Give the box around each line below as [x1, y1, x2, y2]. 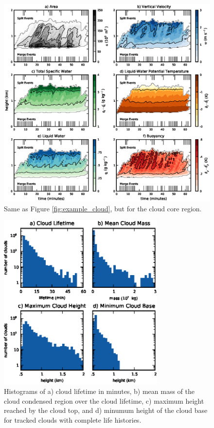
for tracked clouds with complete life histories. [4, 415, 142, 425]
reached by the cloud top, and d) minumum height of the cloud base [4, 405, 208, 415]
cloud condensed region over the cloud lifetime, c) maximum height [4, 395, 204, 406]
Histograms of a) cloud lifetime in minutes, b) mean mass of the [4, 386, 195, 396]
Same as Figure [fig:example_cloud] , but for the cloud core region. [4, 203, 202, 213]
